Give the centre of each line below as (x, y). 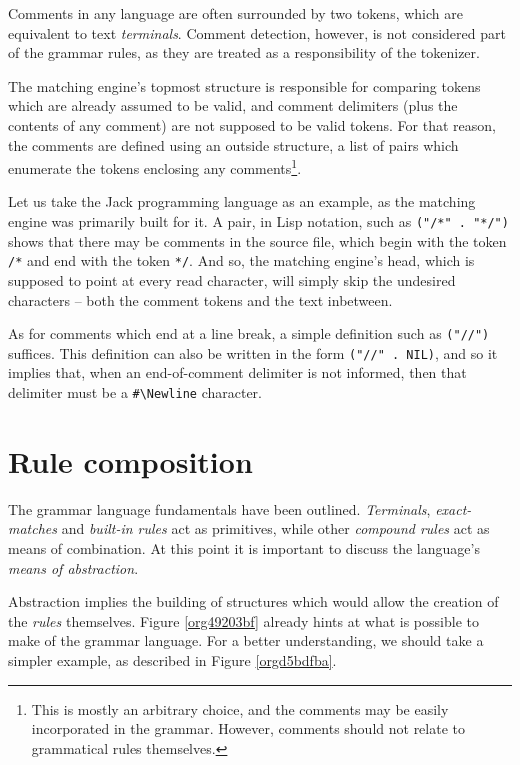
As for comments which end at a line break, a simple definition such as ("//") (249, 333)
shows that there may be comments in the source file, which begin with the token (257, 240)
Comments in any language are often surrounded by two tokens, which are (235, 13)
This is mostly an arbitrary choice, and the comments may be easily (240, 708)
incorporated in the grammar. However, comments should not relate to (248, 728)
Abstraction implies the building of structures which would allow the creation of (253, 601)
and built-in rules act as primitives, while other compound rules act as (275, 528)
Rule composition (130, 460)
